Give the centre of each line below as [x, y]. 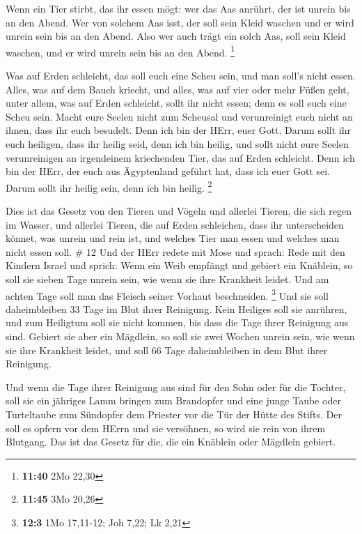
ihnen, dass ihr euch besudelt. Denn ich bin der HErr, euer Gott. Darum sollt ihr [178, 130]
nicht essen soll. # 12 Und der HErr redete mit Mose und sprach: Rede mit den [175, 251]
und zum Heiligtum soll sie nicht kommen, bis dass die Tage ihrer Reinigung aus [177, 322]
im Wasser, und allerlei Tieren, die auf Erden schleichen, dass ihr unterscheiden [175, 224]
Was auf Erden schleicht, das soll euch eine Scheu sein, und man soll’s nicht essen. [181, 76]
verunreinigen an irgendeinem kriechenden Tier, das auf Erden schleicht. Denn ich [180, 157]
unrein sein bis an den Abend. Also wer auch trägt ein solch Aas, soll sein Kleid [176, 36]
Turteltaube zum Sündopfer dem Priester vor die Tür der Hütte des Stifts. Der [174, 414]
